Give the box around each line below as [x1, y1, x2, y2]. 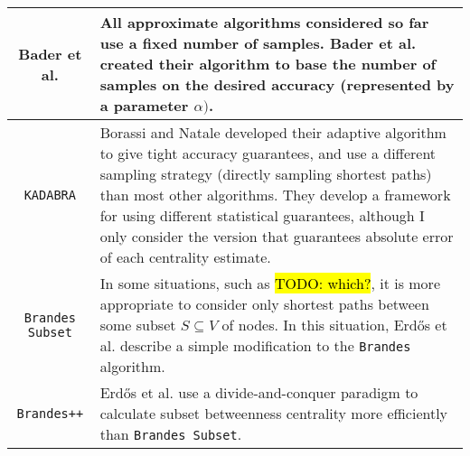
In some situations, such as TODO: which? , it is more [99, 273, 440, 293]
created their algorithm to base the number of [99, 53, 437, 74]
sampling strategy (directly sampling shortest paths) [99, 163, 432, 184]
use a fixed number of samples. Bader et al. [99, 33, 417, 53]
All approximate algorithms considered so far [99, 12, 429, 33]
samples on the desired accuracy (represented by [99, 74, 455, 95]
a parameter [99, 95, 189, 116]
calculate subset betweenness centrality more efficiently [99, 403, 448, 423]
